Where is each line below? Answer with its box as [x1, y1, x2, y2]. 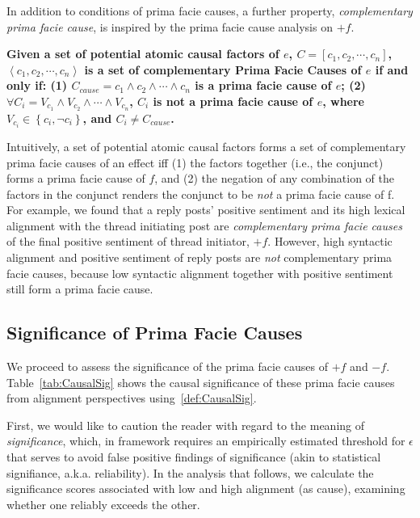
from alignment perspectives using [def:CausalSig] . [6, 390, 257, 406]
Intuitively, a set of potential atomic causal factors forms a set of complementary [6, 137, 406, 154]
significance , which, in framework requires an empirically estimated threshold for [6, 432, 405, 449]
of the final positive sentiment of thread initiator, [6, 233, 250, 250]
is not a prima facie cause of [153, 92, 313, 109]
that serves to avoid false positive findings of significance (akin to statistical [6, 449, 381, 465]
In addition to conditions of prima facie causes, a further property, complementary [6, 2, 413, 19]
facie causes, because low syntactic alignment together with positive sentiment [6, 264, 393, 281]
